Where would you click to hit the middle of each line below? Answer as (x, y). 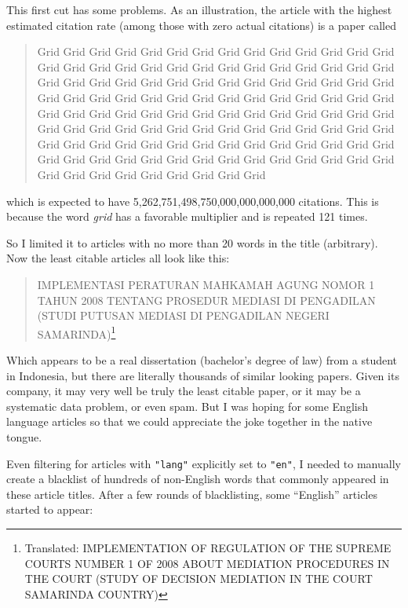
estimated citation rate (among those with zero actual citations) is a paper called (202, 25)
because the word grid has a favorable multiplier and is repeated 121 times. (187, 216)
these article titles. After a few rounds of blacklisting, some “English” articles (192, 494)
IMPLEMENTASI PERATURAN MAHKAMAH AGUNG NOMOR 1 (206, 284)
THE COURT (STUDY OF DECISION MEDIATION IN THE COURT (199, 579)
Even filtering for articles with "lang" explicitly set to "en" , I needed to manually (204, 463)
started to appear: (50, 509)
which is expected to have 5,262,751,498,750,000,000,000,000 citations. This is (193, 201)
